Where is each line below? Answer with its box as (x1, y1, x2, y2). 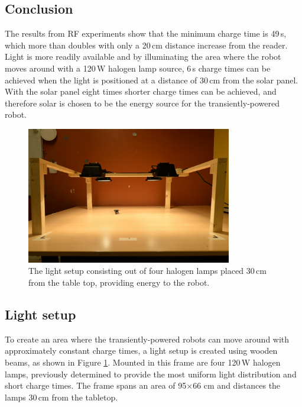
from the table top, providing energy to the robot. (28, 276, 210, 289)
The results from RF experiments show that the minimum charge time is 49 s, (5, 27, 287, 40)
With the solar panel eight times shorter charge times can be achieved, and (5, 85, 277, 98)
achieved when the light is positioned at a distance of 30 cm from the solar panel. (5, 73, 298, 86)
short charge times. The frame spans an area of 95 (5, 379, 187, 392)
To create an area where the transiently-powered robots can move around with (5, 332, 290, 345)
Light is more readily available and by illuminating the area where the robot (5, 50, 281, 63)
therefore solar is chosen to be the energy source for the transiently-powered (5, 96, 280, 109)
